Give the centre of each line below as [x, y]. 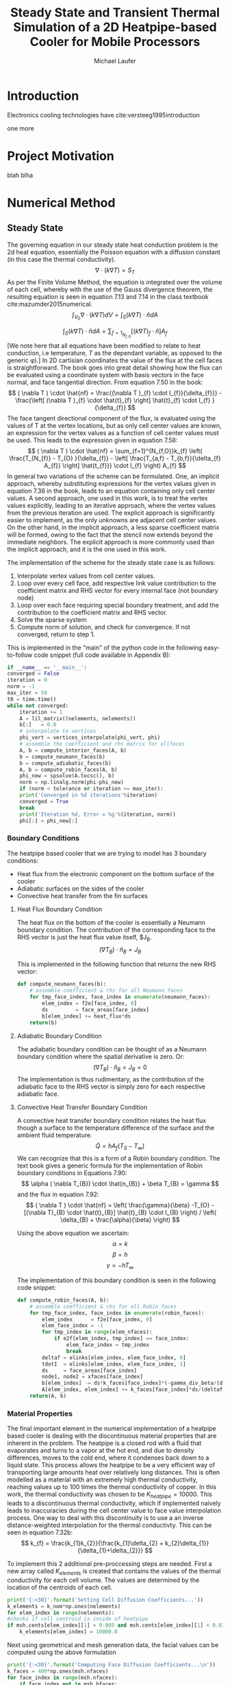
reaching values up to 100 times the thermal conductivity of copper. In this [112, 1487]
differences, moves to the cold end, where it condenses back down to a [108, 1458]
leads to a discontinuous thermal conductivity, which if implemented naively [114, 1503]
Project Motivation [61, 156]
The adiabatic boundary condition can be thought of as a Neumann [112, 1049]
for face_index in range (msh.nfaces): [62, 1677]
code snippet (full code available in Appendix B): [102, 655]
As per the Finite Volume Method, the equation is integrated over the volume [115, 282]
